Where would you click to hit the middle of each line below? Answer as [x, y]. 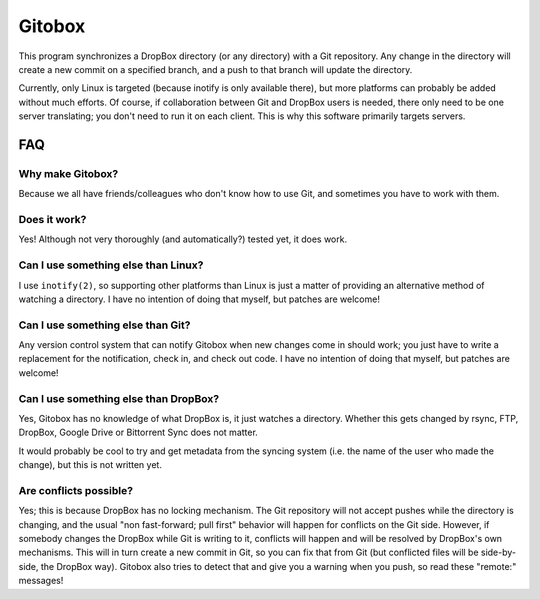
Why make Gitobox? [68, 173]
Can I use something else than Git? [104, 325]
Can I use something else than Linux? [111, 265]
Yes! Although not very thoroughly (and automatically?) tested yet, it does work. [183, 239]
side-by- [498, 552]
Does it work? [52, 220]
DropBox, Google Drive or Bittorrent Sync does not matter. [138, 432]
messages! [41, 581]
